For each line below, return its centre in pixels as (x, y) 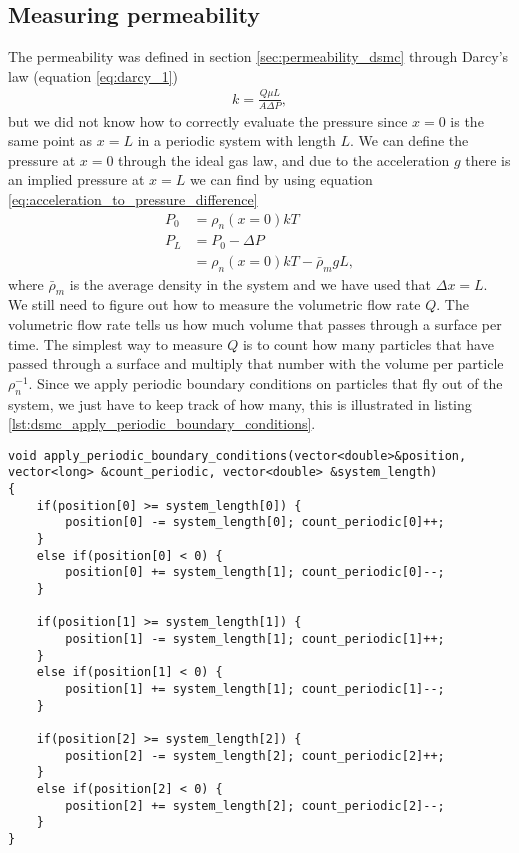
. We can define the (409, 140)
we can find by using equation (281, 179)
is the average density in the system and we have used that (250, 283)
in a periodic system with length (236, 140)
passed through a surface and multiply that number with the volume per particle (256, 363)
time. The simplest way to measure (115, 343)
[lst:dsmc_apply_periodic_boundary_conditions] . (162, 423)
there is (488, 159)
